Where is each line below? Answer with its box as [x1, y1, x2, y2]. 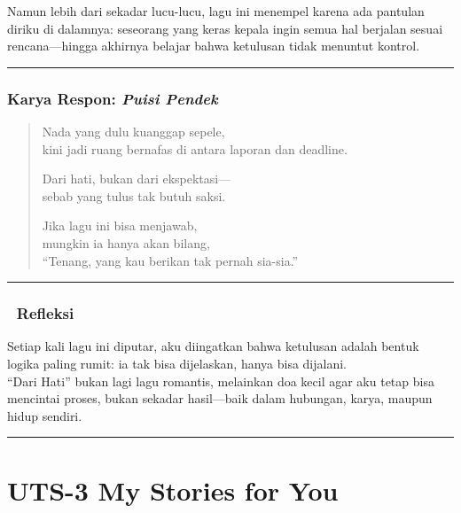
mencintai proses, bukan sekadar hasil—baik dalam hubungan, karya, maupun [7, 389, 433, 408]
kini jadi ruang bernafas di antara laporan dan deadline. [42, 139, 348, 158]
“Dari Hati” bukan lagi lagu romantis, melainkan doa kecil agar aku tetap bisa [7, 371, 434, 390]
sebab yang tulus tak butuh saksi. [42, 186, 226, 205]
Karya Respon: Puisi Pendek [7, 87, 218, 109]
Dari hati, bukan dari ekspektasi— [42, 169, 231, 188]
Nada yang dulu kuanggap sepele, [42, 122, 225, 140]
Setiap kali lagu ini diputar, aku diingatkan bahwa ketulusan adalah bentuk [7, 337, 419, 355]
